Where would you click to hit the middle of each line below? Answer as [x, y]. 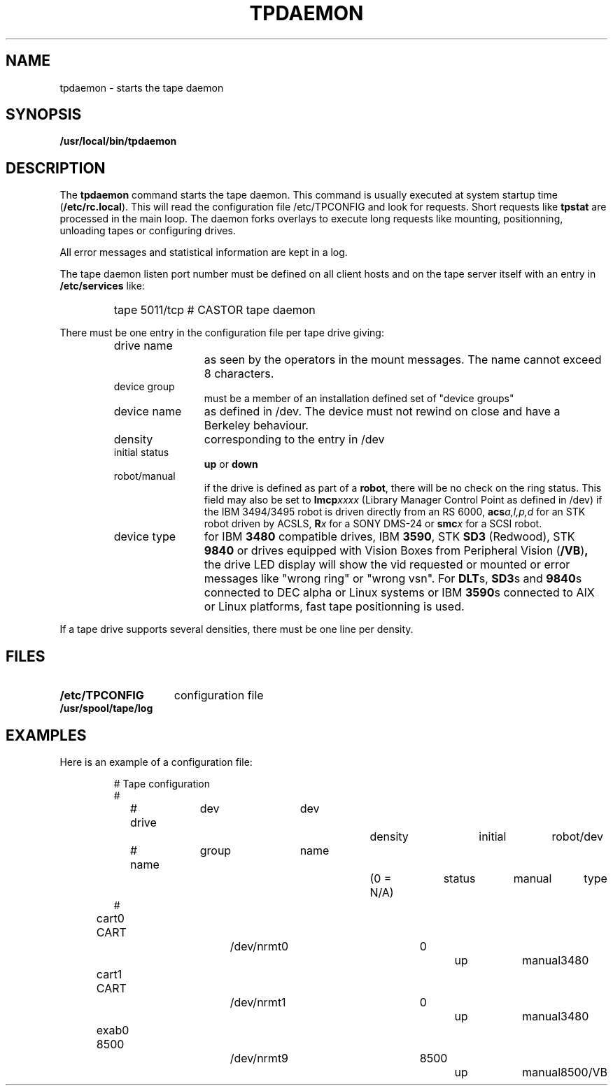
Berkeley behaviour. [256, 426]
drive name [143, 346]
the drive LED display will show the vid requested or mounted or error [387, 565]
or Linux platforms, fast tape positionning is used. [334, 607]
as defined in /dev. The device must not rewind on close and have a [382, 412]
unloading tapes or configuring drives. [148, 231]
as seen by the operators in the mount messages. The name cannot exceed [403, 360]
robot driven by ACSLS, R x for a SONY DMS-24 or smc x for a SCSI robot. [373, 524]
